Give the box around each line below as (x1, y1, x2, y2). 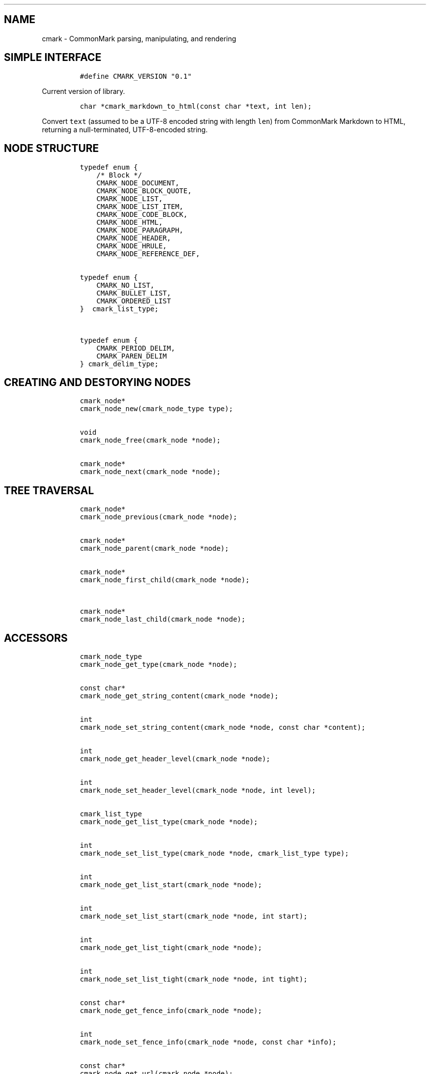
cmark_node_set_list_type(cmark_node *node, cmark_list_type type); (80, 849, 349, 858)
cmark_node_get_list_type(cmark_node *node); (80, 818, 258, 826)
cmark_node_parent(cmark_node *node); (80, 544, 229, 553)
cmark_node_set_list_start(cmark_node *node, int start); (80, 912, 308, 921)
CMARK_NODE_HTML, (96, 218, 163, 226)
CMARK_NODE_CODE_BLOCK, (96, 210, 188, 218)
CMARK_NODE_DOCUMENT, (96, 179, 180, 187)
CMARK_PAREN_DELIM (96, 352, 167, 360)
